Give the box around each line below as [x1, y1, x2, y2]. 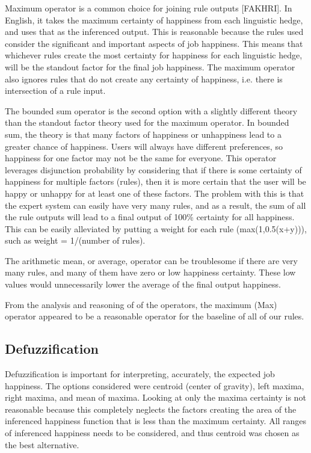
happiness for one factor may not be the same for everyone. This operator [5, 152, 277, 164]
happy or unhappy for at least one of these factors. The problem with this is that [5, 186, 304, 199]
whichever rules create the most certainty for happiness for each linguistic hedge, [5, 49, 303, 61]
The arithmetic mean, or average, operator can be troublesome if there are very [5, 254, 298, 267]
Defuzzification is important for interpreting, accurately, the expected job [5, 368, 275, 380]
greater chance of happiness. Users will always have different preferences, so [5, 140, 283, 152]
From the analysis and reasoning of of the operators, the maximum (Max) [5, 298, 277, 310]
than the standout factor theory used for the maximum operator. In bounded [5, 116, 289, 129]
